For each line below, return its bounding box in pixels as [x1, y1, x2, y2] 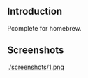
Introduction [7, 6, 63, 17]
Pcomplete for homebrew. [7, 24, 82, 32]
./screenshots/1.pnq [7, 63, 65, 71]
